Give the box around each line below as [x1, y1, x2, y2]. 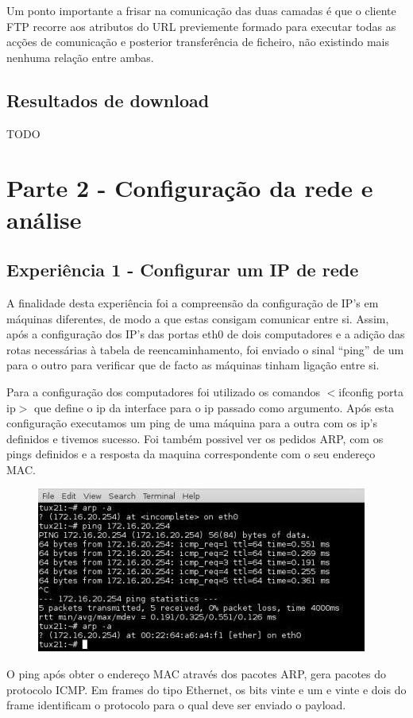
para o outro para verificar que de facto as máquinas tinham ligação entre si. [6, 357, 380, 373]
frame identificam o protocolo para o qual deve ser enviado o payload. [6, 697, 346, 713]
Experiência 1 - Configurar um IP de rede [6, 257, 359, 282]
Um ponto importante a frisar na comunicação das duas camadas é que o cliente [6, 2, 396, 18]
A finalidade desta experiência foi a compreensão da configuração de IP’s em [6, 294, 379, 311]
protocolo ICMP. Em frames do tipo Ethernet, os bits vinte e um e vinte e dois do [6, 681, 407, 697]
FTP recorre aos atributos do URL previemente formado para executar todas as [6, 17, 396, 34]
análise [6, 203, 82, 235]
